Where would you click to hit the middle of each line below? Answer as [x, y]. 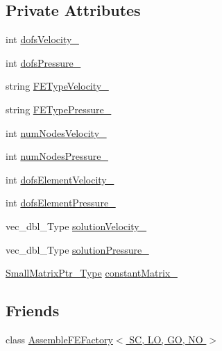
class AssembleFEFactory [59, 339]
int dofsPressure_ [43, 62]
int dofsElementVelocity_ [60, 179]
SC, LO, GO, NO [166, 339]
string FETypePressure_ [59, 109]
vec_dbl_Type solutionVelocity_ [76, 226]
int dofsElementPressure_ [61, 203]
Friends [33, 310]
